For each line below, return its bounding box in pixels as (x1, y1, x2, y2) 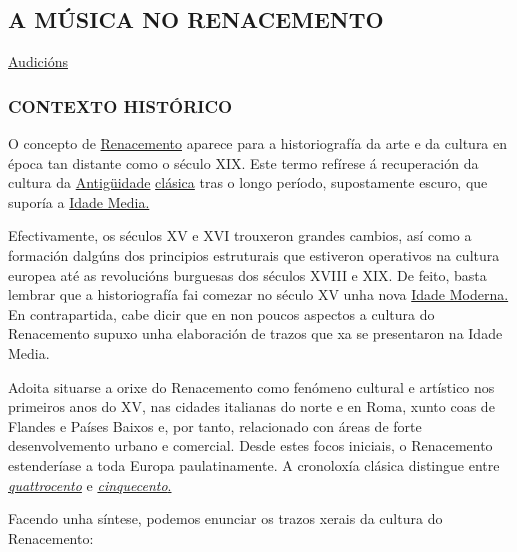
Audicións (8, 51, 68, 72)
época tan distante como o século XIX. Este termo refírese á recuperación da (8, 152, 479, 173)
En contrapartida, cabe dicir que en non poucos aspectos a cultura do (8, 303, 435, 324)
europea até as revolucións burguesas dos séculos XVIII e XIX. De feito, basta (8, 264, 487, 285)
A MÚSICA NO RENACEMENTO (8, 4, 384, 35)
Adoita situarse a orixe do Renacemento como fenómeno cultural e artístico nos (8, 376, 495, 397)
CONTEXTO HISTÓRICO (8, 93, 233, 118)
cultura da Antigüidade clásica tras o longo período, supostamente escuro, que (8, 172, 488, 193)
